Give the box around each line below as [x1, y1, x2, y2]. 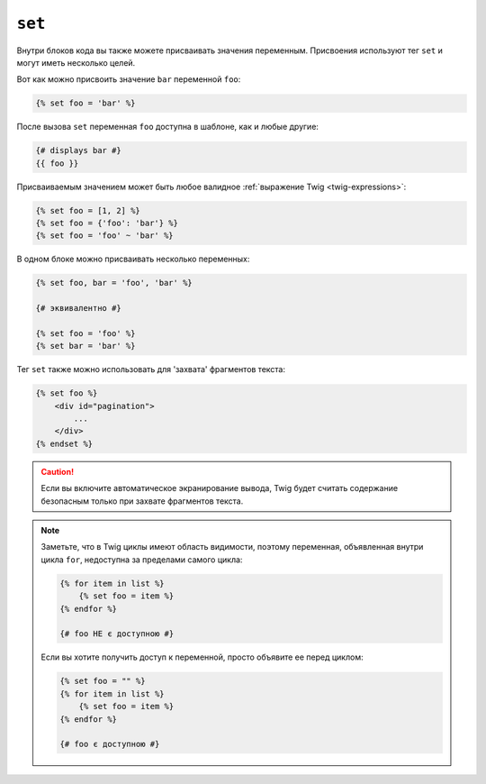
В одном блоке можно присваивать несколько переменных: [16, 253, 250, 265]
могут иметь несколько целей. [16, 57, 136, 68]
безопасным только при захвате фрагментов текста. [40, 496, 244, 506]
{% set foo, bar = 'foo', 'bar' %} [35, 278, 193, 288]
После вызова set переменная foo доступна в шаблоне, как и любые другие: [16, 122, 319, 132]
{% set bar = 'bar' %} [35, 341, 136, 351]
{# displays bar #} [35, 145, 121, 156]
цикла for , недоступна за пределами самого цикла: [40, 554, 243, 565]
